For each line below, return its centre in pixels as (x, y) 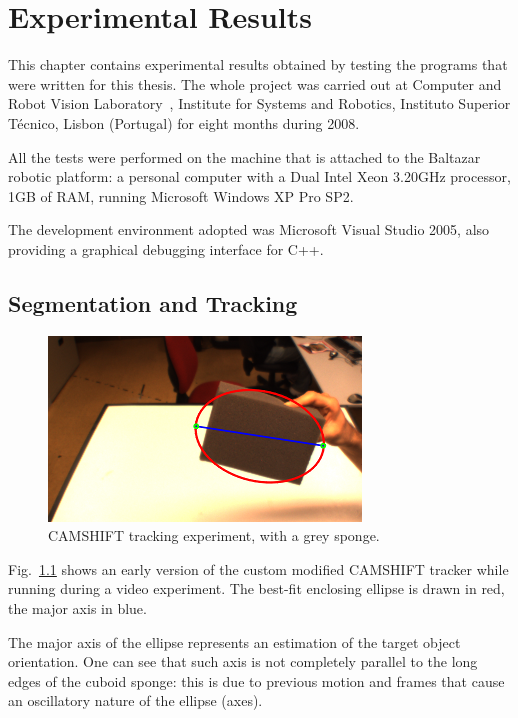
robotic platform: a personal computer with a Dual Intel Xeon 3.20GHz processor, (259, 176)
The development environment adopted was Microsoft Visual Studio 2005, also (249, 229)
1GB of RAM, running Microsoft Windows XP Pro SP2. (181, 195)
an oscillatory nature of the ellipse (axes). (135, 700)
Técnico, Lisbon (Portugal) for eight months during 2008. (184, 122)
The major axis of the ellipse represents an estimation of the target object (234, 641)
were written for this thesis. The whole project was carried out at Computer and (255, 83)
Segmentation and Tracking (153, 302)
